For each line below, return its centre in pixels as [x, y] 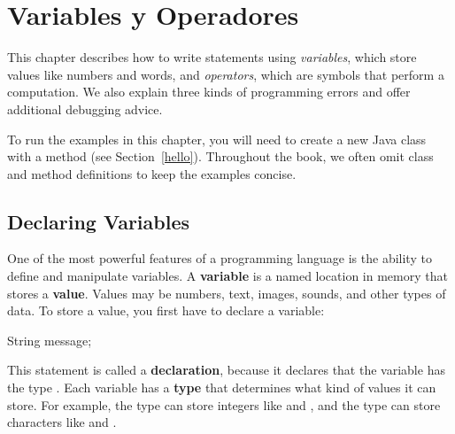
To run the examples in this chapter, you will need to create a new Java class [217, 139]
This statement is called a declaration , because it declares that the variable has [226, 370]
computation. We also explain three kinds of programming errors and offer [209, 92]
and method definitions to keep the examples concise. [152, 173]
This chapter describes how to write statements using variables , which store [212, 57]
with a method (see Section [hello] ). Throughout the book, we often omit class [220, 156]
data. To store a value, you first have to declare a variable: [166, 310]
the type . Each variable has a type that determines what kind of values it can [222, 387]
